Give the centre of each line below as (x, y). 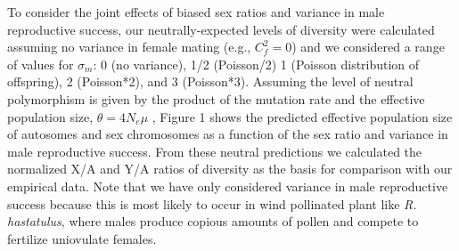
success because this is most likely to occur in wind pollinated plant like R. (212, 203)
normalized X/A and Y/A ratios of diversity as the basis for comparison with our (230, 169)
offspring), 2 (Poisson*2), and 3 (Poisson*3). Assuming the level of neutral (210, 81)
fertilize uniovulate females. (82, 238)
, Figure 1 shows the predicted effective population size (302, 116)
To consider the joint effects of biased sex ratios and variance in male (196, 12)
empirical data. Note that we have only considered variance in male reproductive (228, 186)
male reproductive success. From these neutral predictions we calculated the (215, 151)
